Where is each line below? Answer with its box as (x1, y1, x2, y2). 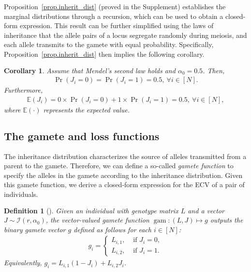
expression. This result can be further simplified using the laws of (20, 20, 214, 31)
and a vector (188, 205, 224, 215)
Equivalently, (4, 257, 42, 268)
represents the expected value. (43, 104, 130, 114)
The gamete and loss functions (4, 128, 160, 143)
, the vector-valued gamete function (45, 215, 149, 225)
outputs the (210, 215, 243, 225)
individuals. (4, 189, 38, 199)
